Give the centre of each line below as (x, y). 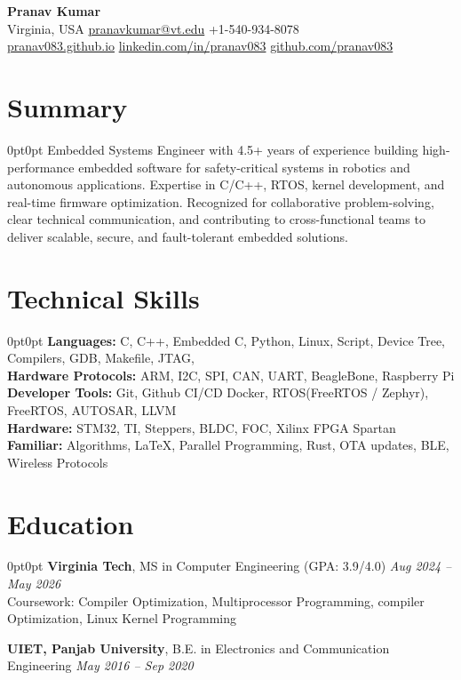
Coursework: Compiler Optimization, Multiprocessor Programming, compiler (216, 600)
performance (41, 167)
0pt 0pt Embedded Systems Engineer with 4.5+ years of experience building (213, 149)
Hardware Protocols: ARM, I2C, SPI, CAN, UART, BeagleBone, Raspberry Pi (231, 375)
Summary (68, 106)
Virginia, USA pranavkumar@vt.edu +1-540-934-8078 (153, 28)
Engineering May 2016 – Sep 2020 (100, 665)
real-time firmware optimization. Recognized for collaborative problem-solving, (221, 201)
